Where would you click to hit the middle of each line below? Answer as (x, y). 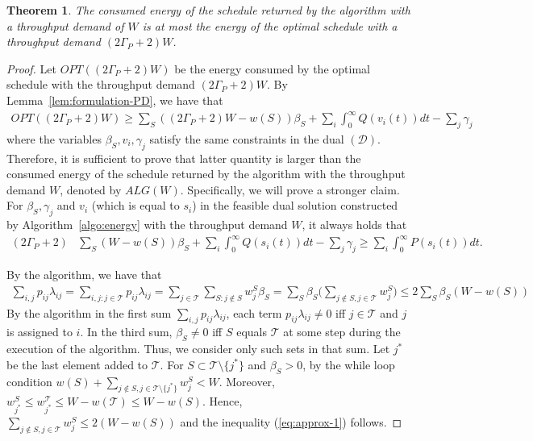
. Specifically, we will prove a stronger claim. (290, 189)
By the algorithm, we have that (84, 275)
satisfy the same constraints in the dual (247, 138)
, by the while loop (349, 364)
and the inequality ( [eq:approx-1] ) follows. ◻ (291, 422)
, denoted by (91, 189)
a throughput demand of (65, 25)
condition (29, 381)
